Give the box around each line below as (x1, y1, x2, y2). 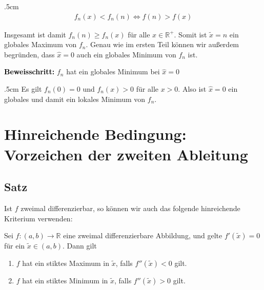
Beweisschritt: (4, 66, 55, 77)
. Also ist (178, 84, 207, 94)
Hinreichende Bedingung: (4, 123, 187, 144)
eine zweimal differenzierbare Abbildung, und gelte (63, 230, 222, 241)
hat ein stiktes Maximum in (22, 257, 110, 268)
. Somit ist (174, 29, 207, 39)
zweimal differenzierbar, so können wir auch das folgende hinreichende (21, 202, 240, 213)
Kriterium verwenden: (4, 213, 73, 223)
